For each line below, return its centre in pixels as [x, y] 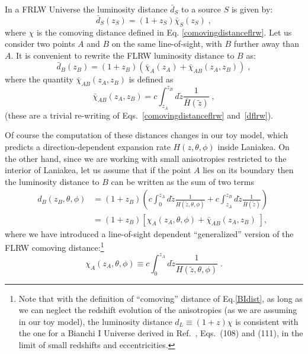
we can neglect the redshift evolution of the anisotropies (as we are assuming [158, 310]
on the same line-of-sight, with [167, 44]
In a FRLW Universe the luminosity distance [86, 9]
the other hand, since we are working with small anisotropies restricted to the [146, 158]
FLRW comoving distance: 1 [54, 246]
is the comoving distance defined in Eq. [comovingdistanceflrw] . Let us [164, 32]
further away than [266, 44]
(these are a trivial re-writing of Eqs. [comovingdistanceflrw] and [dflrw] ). [139, 115]
